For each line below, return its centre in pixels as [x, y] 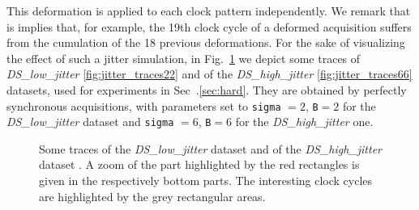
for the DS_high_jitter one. [304, 122]
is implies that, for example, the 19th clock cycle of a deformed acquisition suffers [209, 26]
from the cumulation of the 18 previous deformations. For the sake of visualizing [206, 42]
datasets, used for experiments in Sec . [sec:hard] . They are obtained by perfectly [207, 89]
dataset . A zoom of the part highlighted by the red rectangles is [199, 164]
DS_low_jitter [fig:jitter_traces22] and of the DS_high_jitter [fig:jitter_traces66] [209, 74]
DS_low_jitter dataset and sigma [90, 122]
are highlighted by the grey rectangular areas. [152, 196]
